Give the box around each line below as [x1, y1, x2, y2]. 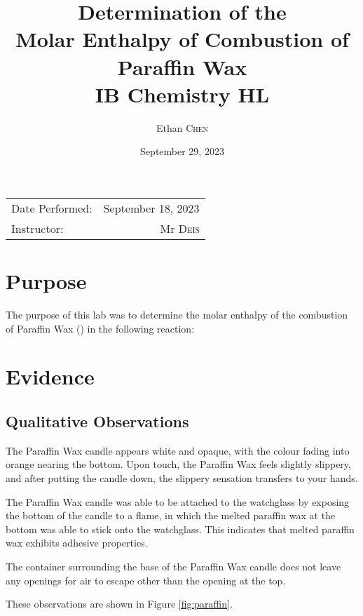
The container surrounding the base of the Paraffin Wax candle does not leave [6, 558, 341, 573]
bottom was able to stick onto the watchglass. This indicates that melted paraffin [6, 521, 355, 536]
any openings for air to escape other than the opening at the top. [6, 573, 286, 587]
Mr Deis [160, 220, 200, 236]
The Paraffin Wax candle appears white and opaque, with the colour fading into [6, 443, 350, 457]
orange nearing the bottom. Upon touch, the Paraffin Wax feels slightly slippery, [6, 457, 351, 471]
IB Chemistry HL [95, 79, 270, 108]
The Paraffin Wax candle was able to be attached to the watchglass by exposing [6, 494, 350, 509]
